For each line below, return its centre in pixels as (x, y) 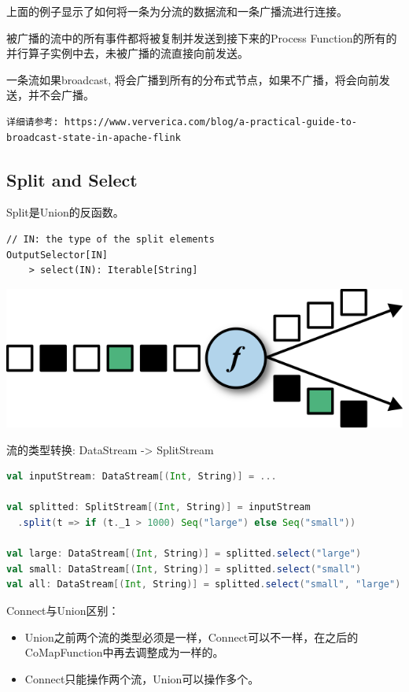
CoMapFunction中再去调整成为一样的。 (124, 652)
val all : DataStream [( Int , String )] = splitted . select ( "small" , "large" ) (204, 585)
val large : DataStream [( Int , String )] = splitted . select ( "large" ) (184, 554)
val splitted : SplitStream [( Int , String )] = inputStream (158, 507)
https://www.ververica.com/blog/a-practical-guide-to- (211, 122)
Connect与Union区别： (63, 611)
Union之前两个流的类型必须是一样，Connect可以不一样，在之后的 (192, 636)
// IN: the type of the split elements (111, 239)
